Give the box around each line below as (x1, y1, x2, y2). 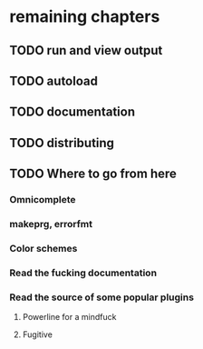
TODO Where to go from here (9, 166, 177, 182)
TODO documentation (9, 105, 136, 120)
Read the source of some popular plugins (9, 291, 195, 304)
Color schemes (9, 242, 78, 254)
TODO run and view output (9, 43, 163, 58)
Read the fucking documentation (9, 266, 157, 279)
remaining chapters (9, 6, 160, 27)
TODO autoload (9, 73, 98, 88)
